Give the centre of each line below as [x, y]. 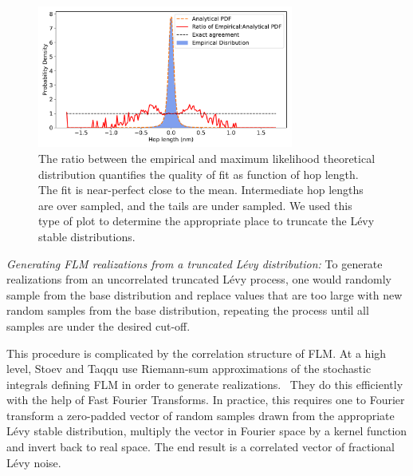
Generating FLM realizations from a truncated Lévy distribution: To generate [195, 263]
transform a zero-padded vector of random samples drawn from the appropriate [201, 415]
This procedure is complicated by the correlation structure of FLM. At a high [197, 353]
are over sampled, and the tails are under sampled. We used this [195, 205]
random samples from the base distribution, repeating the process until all [188, 310]
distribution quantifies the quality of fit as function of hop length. [199, 174]
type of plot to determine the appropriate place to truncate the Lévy [206, 221]
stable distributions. [87, 236]
